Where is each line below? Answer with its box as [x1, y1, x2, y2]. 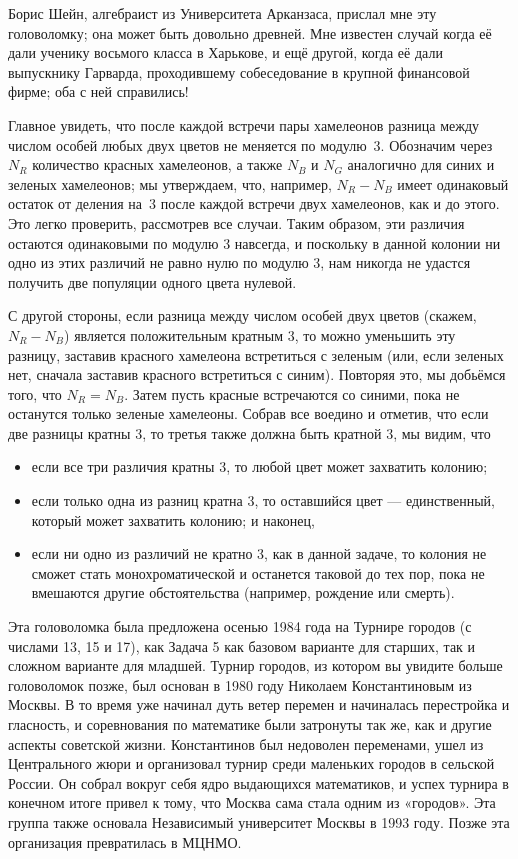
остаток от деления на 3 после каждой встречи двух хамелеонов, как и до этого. [8, 193, 500, 214]
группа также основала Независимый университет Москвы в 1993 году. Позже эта [8, 811, 510, 832]
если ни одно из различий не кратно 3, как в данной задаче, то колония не [31, 543, 487, 564]
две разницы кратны [8, 422, 131, 443]
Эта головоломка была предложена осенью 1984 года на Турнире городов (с [8, 616, 472, 637]
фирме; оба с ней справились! [8, 81, 189, 102]
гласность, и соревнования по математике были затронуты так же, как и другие [8, 714, 492, 734]
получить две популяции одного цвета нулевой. [8, 271, 297, 292]
